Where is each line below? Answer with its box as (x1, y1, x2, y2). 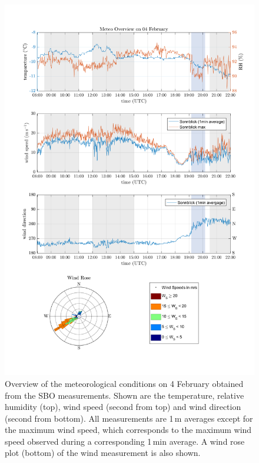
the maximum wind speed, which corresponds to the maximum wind (5, 423, 252, 436)
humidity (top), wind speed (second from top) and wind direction (5, 400, 241, 413)
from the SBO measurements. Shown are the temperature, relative (5, 389, 244, 401)
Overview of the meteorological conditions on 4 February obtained (5, 377, 244, 389)
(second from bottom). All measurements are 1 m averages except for (5, 412, 253, 424)
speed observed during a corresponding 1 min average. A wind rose (5, 435, 245, 447)
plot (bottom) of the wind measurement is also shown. (5, 446, 201, 459)
